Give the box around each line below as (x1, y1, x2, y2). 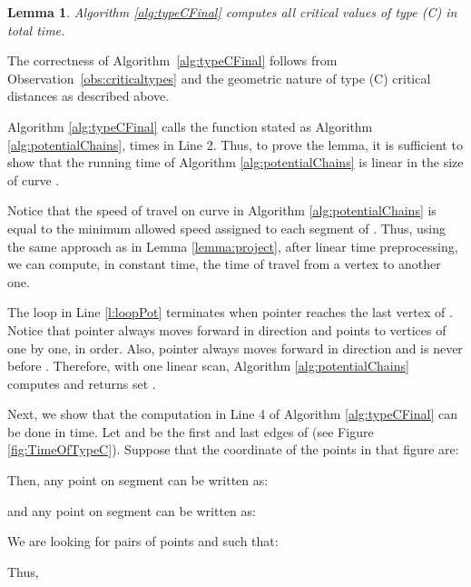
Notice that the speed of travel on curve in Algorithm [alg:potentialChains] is (7, 201, 437, 220)
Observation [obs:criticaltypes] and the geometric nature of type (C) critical (7, 68, 431, 87)
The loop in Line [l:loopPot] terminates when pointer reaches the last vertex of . (7, 303, 453, 322)
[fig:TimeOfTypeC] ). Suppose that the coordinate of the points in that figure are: (7, 440, 459, 459)
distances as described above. (7, 86, 170, 105)
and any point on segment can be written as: (7, 501, 256, 520)
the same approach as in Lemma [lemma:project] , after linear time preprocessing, (7, 236, 458, 255)
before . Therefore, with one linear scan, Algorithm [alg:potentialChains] (7, 356, 409, 375)
